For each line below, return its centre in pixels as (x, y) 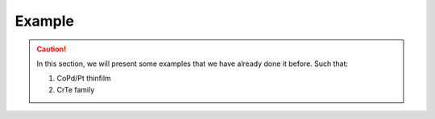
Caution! (52, 49)
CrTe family (76, 89)
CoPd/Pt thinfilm (84, 78)
